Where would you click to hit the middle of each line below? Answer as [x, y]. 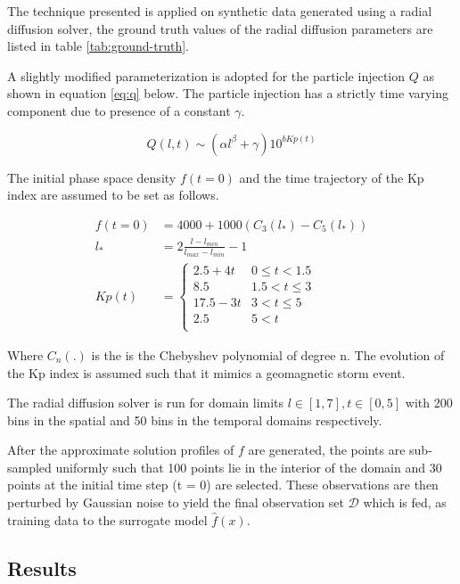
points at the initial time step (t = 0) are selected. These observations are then [223, 485]
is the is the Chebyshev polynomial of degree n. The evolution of [268, 354]
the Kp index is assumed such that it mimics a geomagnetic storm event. [206, 372]
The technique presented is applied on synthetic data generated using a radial [220, 11]
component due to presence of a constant [119, 110]
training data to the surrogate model [107, 519]
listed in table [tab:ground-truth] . [99, 46]
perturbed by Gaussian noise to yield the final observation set [176, 502]
